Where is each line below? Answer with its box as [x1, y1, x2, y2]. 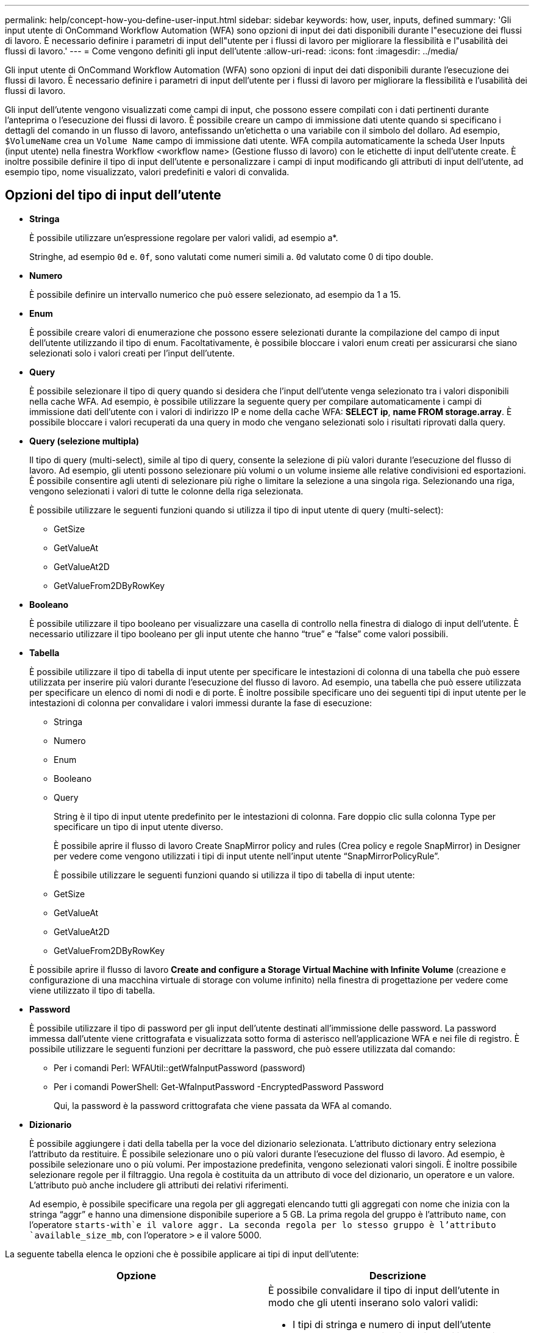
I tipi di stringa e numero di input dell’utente [293, 1318, 491, 1331]
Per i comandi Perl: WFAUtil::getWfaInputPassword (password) [54, 1062, 305, 1073]
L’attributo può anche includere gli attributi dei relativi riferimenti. [29, 1179, 289, 1190]
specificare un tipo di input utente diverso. [54, 821, 224, 832]
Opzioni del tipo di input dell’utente [5, 187, 221, 203]
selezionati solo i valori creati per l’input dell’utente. [29, 347, 235, 358]
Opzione [116, 1269, 156, 1282]
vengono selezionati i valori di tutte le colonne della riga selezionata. [29, 485, 304, 496]
